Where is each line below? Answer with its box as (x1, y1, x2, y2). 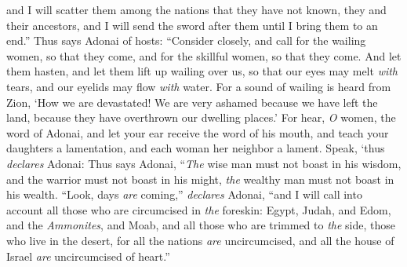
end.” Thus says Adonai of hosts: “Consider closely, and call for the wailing (6, 32, 366, 49)
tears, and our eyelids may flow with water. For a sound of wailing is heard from (6, 78, 391, 94)
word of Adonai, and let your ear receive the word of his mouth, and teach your (6, 124, 389, 141)
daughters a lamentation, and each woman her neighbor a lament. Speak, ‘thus (6, 140, 385, 156)
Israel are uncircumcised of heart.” (6, 247, 170, 264)
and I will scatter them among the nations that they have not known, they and (6, 2, 387, 17)
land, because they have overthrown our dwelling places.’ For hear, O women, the (6, 109, 396, 126)
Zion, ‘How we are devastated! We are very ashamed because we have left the (6, 93, 378, 110)
